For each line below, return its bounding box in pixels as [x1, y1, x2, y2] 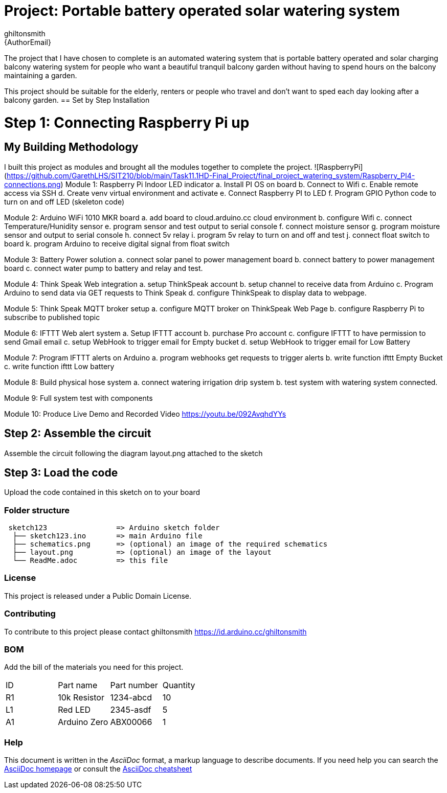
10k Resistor [58, 692, 104, 703]
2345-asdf [110, 705, 151, 715]
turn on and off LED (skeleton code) [4, 197, 125, 206]
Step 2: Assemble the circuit [4, 427, 151, 440]
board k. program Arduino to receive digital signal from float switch [4, 239, 230, 248]
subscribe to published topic [4, 312, 100, 322]
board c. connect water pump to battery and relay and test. [4, 263, 203, 273]
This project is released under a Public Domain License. [4, 591, 191, 600]
